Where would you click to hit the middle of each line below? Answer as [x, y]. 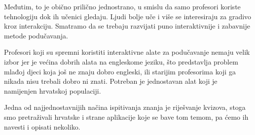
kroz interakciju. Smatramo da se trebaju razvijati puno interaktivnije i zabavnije [127, 26]
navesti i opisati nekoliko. [42, 126]
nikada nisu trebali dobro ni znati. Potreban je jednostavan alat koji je [111, 81]
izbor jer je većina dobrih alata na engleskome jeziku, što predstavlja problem [121, 61]
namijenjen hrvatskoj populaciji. [53, 90]
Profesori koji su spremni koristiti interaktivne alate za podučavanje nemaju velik [127, 52]
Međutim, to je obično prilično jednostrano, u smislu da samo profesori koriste [122, 6]
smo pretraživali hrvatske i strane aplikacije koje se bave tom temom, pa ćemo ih [126, 117]
